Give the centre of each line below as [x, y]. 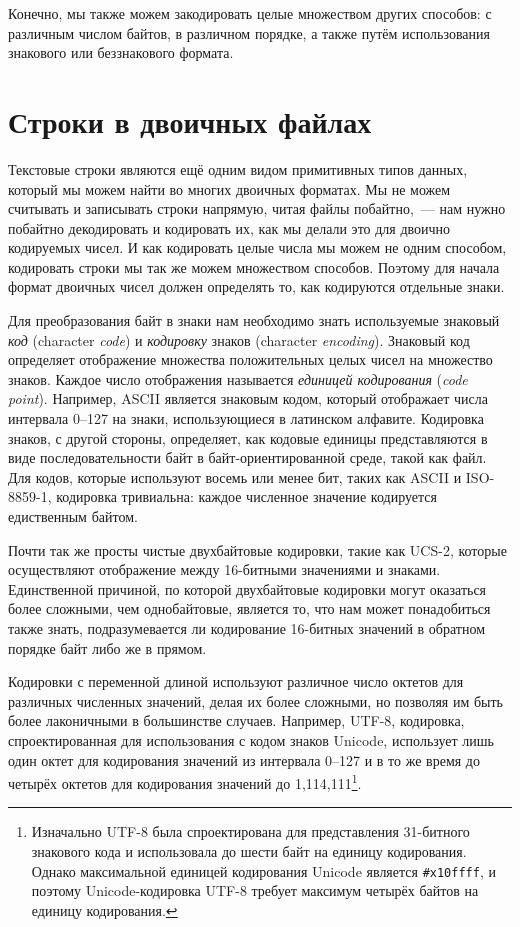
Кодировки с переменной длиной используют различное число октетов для [236, 681]
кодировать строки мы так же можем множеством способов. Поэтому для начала [254, 266]
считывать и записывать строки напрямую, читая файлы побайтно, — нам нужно [257, 208]
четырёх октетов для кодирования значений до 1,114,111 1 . [185, 781]
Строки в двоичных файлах [190, 120]
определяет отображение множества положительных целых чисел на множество [250, 359]
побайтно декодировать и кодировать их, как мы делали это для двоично [229, 227]
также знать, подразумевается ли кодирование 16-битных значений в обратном [247, 627]
